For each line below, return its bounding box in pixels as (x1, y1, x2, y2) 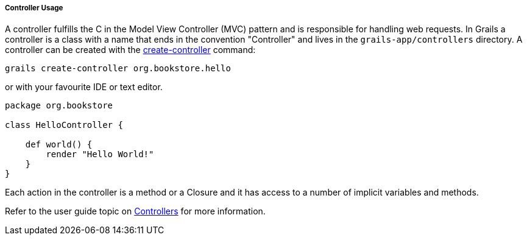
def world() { (25, 139, 93, 150)
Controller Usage (5, 4, 63, 12)
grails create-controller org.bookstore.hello (5, 63, 231, 74)
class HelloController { (5, 120, 123, 130)
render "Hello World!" (46, 149, 154, 160)
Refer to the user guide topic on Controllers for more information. (5, 206, 266, 217)
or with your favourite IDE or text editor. (5, 82, 163, 93)
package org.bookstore (5, 101, 113, 111)
